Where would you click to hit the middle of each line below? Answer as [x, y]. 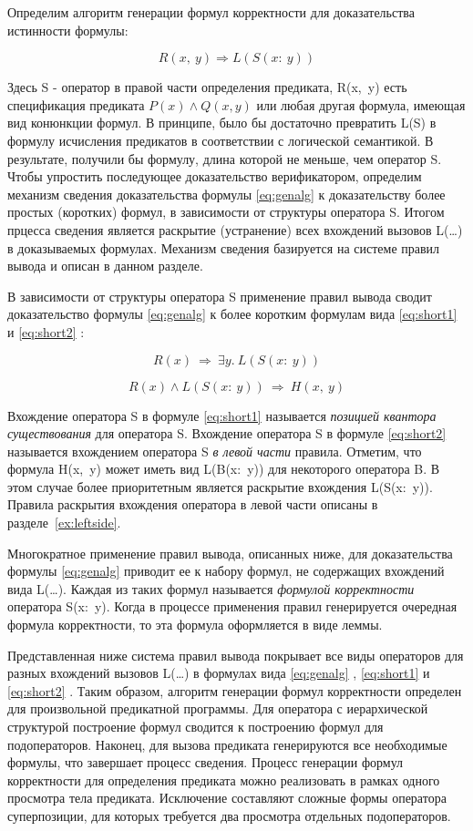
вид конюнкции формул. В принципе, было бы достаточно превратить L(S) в [222, 123]
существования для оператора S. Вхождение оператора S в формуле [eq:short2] [227, 433]
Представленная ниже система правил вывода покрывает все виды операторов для [236, 655]
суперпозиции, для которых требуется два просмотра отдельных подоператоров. [229, 815]
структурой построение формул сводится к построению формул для [195, 726]
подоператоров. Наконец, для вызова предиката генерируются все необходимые [227, 744]
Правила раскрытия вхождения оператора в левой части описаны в [193, 504]
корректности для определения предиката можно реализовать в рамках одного [224, 780]
